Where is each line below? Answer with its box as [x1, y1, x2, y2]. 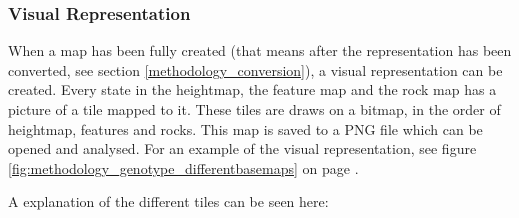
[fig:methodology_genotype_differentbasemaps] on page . [8, 157, 359, 178]
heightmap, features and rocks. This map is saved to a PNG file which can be [8, 118, 483, 139]
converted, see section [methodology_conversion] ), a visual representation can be [8, 59, 503, 80]
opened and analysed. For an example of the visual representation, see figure [8, 138, 477, 159]
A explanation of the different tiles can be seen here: [8, 191, 329, 212]
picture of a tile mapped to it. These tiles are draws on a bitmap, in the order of [8, 99, 501, 119]
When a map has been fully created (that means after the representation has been [8, 40, 512, 61]
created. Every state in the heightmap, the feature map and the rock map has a [8, 79, 497, 100]
